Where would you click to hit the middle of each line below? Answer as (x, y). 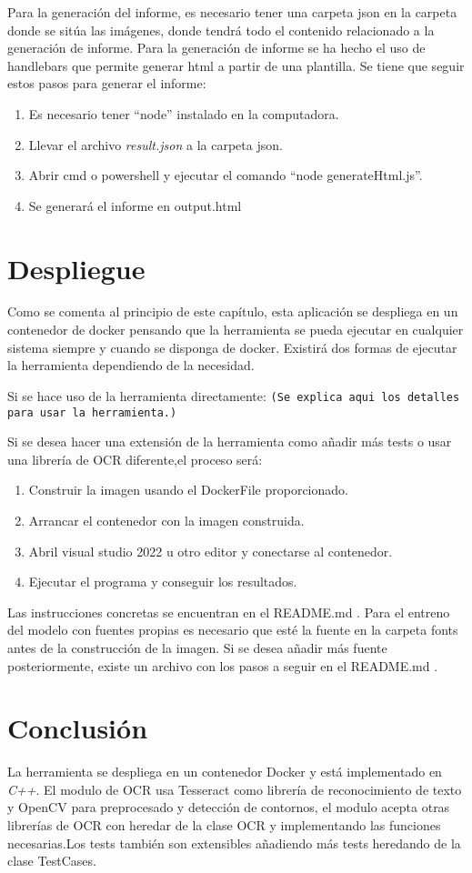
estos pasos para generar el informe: (107, 83)
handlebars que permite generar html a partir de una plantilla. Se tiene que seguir (236, 65)
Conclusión (78, 728)
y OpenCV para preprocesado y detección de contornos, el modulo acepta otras (229, 807)
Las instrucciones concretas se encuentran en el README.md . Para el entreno (229, 612)
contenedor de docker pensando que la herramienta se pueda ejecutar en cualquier (236, 330)
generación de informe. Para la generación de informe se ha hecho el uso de (216, 48)
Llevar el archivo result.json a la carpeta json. (156, 144)
